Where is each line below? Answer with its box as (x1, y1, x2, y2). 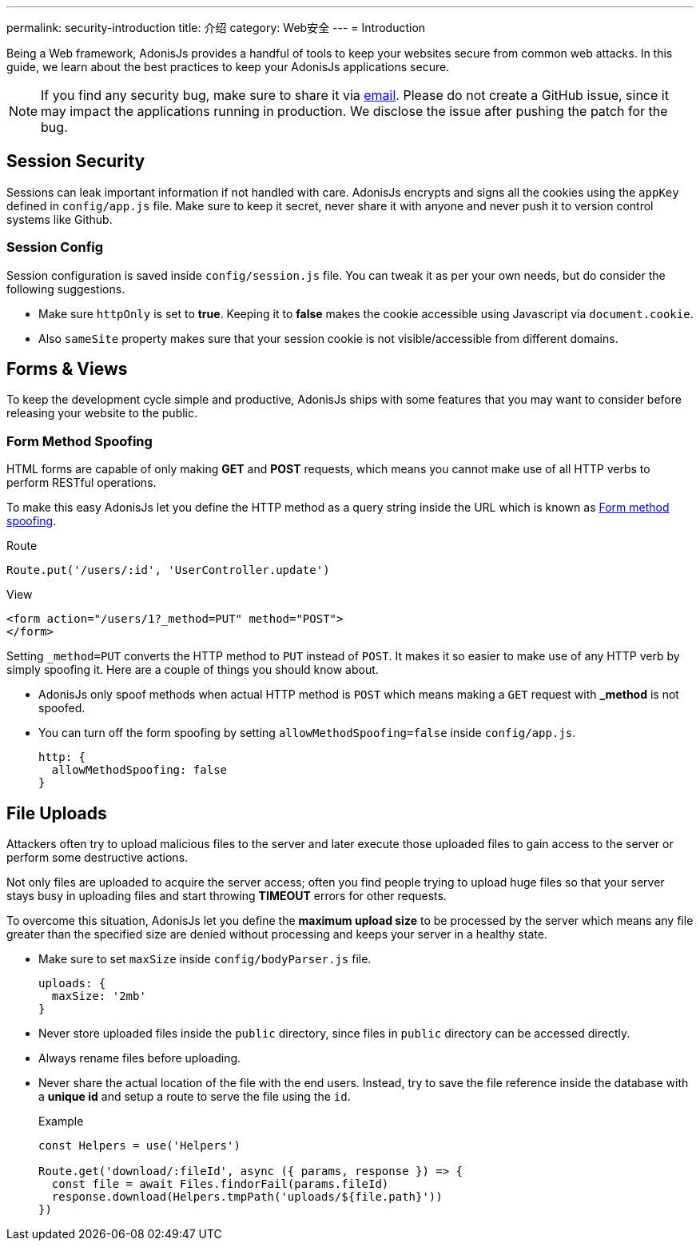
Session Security (6, 151, 145, 172)
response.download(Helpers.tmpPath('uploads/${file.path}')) (51, 1190, 443, 1204)
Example (38, 1114, 84, 1129)
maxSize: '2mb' (51, 990, 146, 1003)
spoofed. (38, 701, 86, 715)
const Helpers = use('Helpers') (38, 1139, 241, 1153)
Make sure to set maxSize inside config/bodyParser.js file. (38, 952, 372, 966)
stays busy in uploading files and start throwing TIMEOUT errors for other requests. (6, 889, 447, 903)
